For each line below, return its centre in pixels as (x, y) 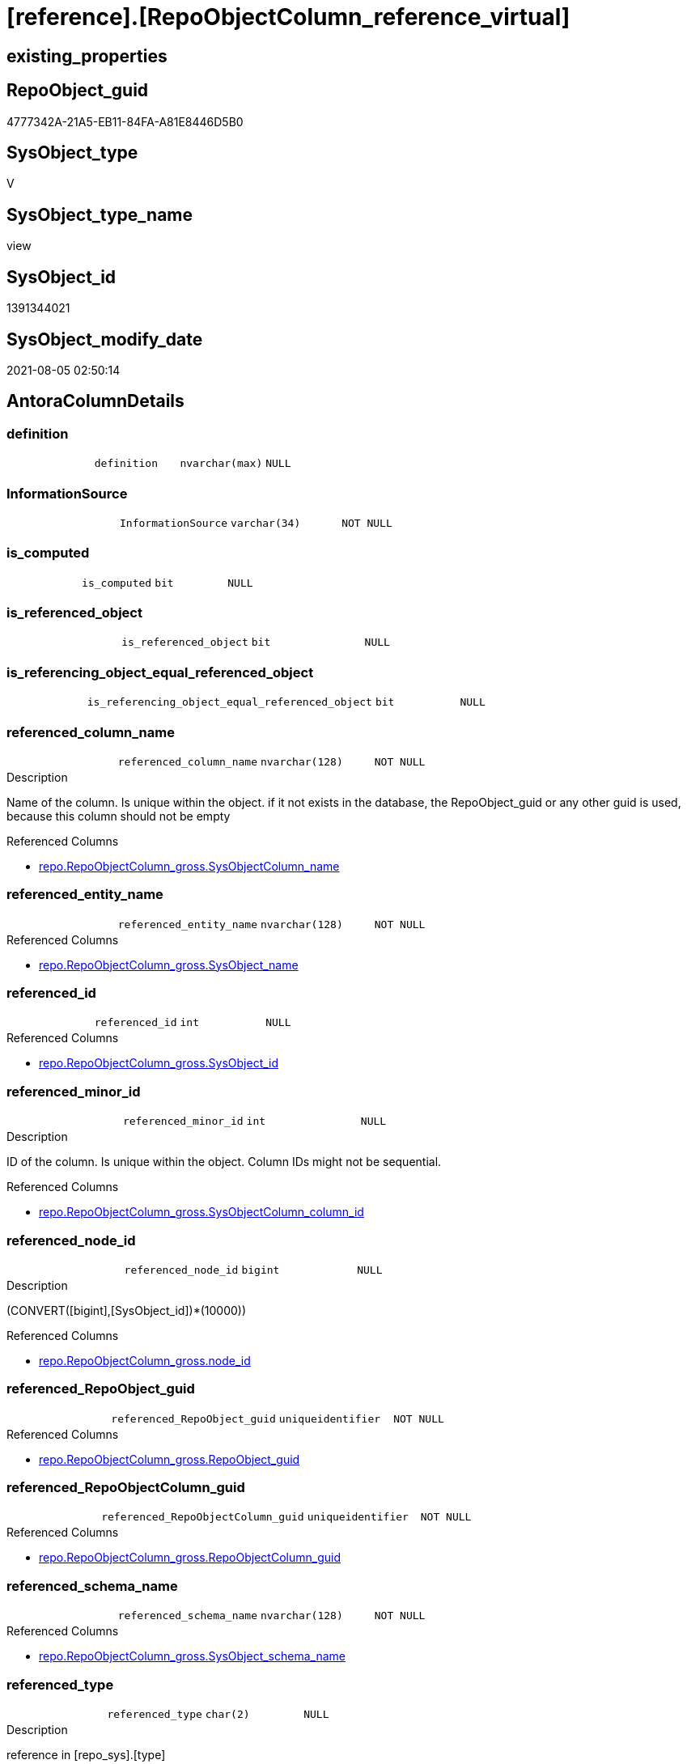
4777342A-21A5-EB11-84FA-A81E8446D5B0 (125, 121)
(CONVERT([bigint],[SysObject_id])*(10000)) (127, 1310)
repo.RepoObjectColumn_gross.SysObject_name (169, 965)
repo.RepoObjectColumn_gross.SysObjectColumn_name (189, 866)
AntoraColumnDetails (95, 401)
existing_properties (87, 56)
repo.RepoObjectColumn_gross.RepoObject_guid (170, 1459)
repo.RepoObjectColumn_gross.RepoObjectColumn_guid (190, 1558)
